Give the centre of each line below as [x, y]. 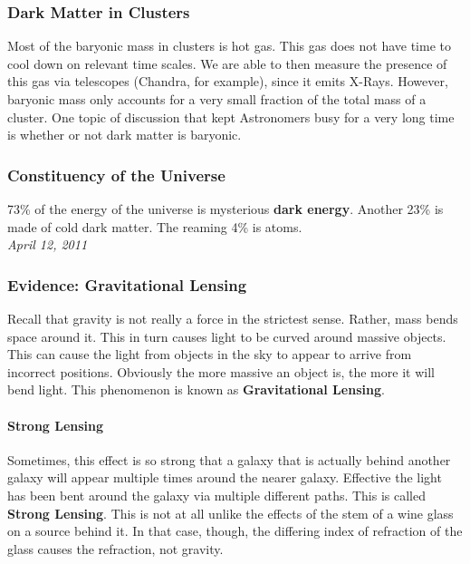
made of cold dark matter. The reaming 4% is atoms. [155, 226]
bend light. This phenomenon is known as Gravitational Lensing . [196, 389]
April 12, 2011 [48, 244]
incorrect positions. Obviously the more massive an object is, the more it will [221, 371]
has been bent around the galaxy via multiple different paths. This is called [217, 495]
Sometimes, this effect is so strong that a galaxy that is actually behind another [229, 459]
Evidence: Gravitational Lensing [127, 284]
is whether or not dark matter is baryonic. [125, 135]
